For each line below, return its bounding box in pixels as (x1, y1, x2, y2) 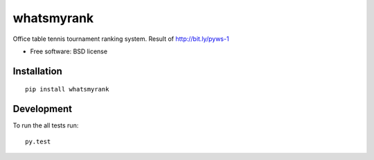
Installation (12, 65, 62, 77)
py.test (25, 137, 51, 145)
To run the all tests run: (12, 121, 79, 130)
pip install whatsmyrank (25, 85, 109, 94)
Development (12, 103, 73, 115)
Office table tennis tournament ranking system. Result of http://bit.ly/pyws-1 (12, 35, 229, 43)
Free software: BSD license (30, 47, 107, 55)
